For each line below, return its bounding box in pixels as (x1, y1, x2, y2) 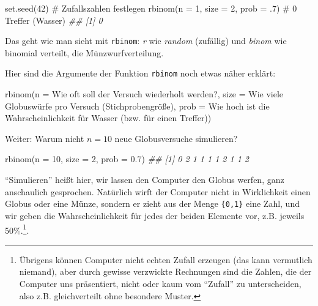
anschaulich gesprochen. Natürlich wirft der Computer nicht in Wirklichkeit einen (5, 185, 311, 198)
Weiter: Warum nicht (5, 132, 84, 144)
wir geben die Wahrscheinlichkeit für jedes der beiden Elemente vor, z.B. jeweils (5, 209, 305, 222)
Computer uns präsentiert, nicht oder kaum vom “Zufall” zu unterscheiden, (19, 277, 301, 289)
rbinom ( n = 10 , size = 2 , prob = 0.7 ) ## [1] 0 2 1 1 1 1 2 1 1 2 (5, 152, 249, 165)
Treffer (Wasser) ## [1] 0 (5, 13, 103, 26)
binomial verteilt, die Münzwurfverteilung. (5, 46, 164, 59)
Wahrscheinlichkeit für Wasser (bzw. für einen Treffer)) (5, 111, 212, 124)
